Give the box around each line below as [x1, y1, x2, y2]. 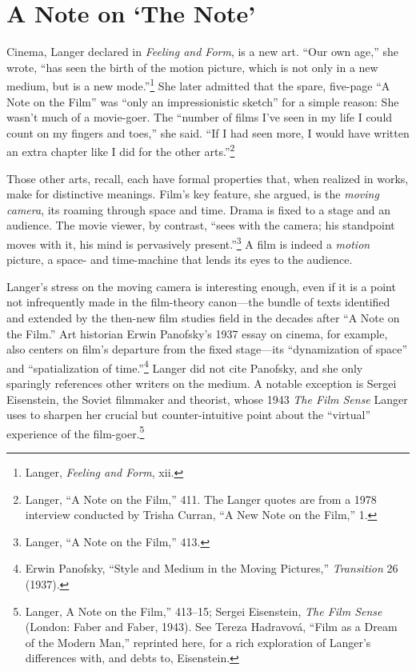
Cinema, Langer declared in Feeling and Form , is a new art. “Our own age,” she [6, 43, 398, 60]
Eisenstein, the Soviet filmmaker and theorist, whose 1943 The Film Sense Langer [6, 390, 408, 407]
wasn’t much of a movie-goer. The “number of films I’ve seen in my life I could [6, 109, 393, 126]
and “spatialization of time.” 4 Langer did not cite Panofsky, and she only [6, 357, 363, 376]
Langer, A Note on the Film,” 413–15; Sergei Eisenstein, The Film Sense [25, 602, 382, 619]
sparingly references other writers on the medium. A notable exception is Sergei [6, 375, 397, 392]
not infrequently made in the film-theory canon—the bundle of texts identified [6, 294, 390, 310]
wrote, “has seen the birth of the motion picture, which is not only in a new [6, 58, 378, 75]
